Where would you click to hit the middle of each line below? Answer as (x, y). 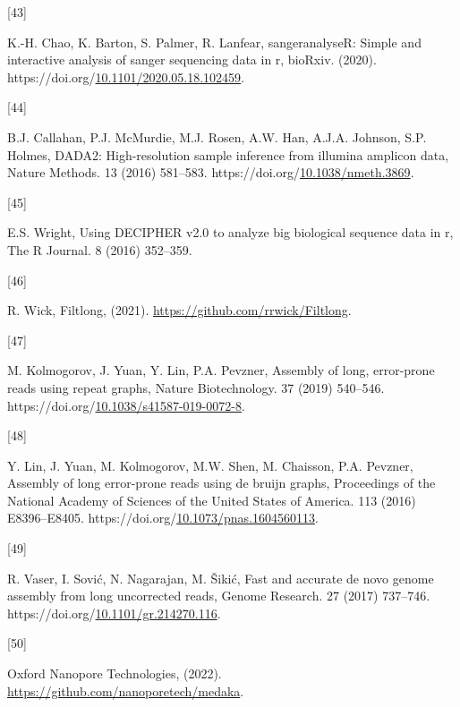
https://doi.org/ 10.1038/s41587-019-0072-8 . (126, 405)
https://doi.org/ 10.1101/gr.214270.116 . (114, 613)
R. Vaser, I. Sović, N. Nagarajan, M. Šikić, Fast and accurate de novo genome (221, 578)
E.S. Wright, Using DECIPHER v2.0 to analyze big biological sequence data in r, (230, 232)
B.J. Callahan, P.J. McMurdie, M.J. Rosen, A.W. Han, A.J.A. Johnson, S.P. (217, 136)
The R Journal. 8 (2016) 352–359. (100, 249)
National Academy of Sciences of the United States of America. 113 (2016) (212, 500)
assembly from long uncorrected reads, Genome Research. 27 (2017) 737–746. (219, 596)
